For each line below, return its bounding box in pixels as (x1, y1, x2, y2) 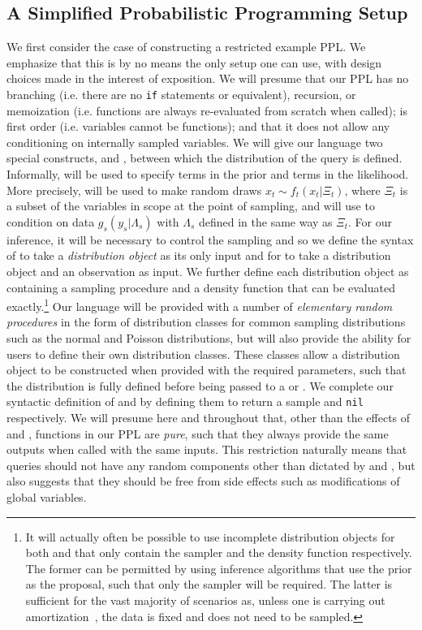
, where (344, 181, 381, 198)
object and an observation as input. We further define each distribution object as (6, 262, 409, 279)
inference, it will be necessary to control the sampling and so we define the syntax (6, 231, 414, 248)
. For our (347, 213, 392, 230)
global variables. (6, 489, 87, 506)
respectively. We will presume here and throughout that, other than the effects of (6, 409, 411, 426)
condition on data (6, 213, 95, 230)
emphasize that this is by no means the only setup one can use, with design (6, 54, 382, 71)
